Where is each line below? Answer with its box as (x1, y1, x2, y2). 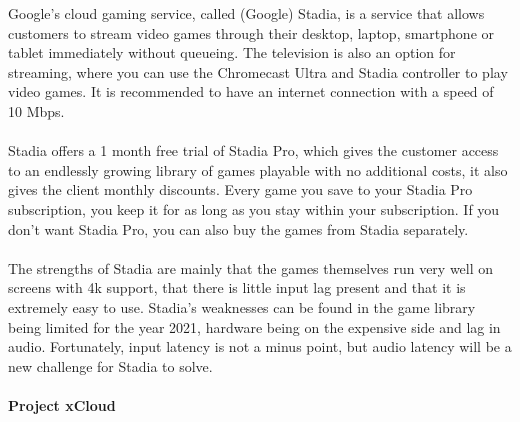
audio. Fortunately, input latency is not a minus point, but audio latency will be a (8, 336, 512, 357)
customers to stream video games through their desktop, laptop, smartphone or (8, 22, 495, 43)
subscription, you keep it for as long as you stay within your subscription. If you (8, 198, 500, 219)
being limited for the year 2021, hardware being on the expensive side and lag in (8, 316, 501, 337)
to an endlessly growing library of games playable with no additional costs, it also (8, 159, 508, 180)
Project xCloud (8, 394, 116, 415)
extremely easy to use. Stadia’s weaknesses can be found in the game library (8, 296, 476, 317)
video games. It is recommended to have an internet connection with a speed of (8, 81, 494, 102)
